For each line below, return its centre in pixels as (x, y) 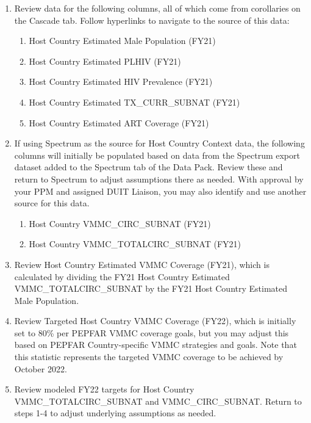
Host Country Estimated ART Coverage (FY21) (119, 122)
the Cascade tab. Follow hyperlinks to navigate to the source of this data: (152, 20)
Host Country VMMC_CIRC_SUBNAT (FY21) (120, 223)
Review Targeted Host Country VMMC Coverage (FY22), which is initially (155, 321)
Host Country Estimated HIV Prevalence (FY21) (121, 81)
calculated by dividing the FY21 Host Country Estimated (122, 276)
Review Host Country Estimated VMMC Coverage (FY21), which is (142, 264)
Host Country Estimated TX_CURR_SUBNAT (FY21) (134, 102)
